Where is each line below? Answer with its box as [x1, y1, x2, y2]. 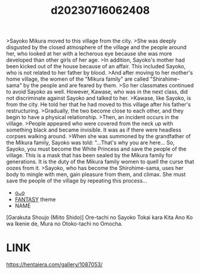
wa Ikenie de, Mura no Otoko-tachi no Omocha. [6, 220, 123, 227]
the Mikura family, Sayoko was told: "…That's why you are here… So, [6, 139, 175, 147]
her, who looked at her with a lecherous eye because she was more [6, 50, 172, 57]
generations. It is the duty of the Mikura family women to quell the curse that [6, 158, 195, 165]
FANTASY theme [14, 196, 56, 203]
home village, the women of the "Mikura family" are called [6, 75, 149, 83]
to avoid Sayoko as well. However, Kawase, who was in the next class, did [6, 88, 188, 96]
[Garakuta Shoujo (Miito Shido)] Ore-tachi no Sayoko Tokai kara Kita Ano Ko [6, 214, 193, 221]
